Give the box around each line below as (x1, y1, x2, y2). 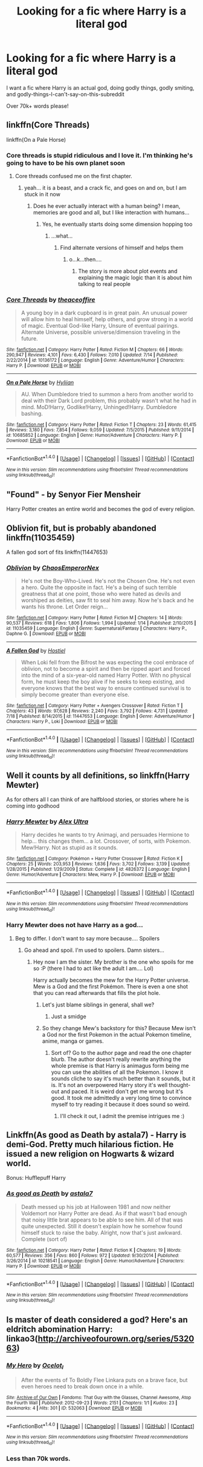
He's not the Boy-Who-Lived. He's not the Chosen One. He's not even (21, 577, 195, 585)
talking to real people (78, 281, 131, 288)
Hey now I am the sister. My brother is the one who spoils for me (33, 958, 194, 965)
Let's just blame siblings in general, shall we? (42, 1001, 155, 1008)
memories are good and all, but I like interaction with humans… (33, 209, 190, 216)
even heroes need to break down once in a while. (21, 1383, 144, 1390)
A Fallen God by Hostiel (6, 647, 65, 654)
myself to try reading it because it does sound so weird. (51, 1100, 190, 1108)
